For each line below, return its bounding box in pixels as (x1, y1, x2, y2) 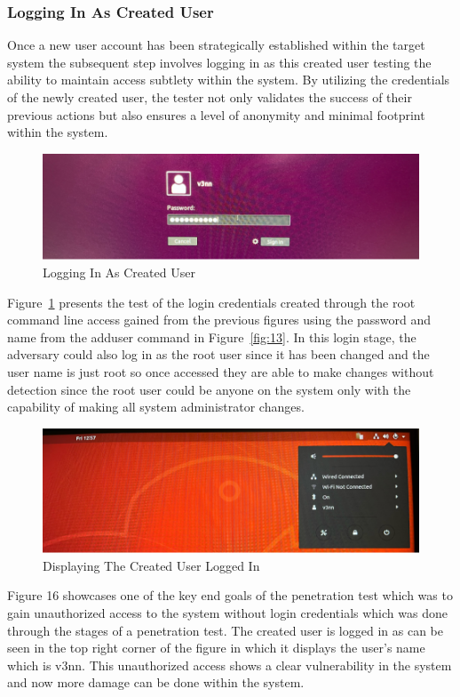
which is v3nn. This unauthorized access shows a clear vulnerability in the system (7, 655, 452, 674)
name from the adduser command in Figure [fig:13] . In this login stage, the (7, 327, 416, 346)
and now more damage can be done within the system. (7, 673, 305, 692)
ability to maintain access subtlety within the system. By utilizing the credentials (7, 70, 450, 89)
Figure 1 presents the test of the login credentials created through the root (7, 292, 416, 311)
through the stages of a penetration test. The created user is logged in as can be (7, 621, 443, 639)
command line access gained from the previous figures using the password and (7, 310, 432, 329)
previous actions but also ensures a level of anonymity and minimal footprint (7, 105, 425, 124)
